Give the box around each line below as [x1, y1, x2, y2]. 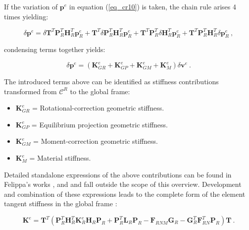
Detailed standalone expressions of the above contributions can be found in [4, 169, 232, 179]
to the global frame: [70, 86, 130, 96]
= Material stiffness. [29, 153, 91, 163]
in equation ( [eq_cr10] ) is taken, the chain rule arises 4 [69, 1, 236, 11]
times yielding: [4, 11, 49, 21]
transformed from [4, 86, 57, 96]
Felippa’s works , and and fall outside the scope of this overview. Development [4, 179, 242, 189]
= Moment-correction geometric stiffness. [33, 136, 158, 146]
